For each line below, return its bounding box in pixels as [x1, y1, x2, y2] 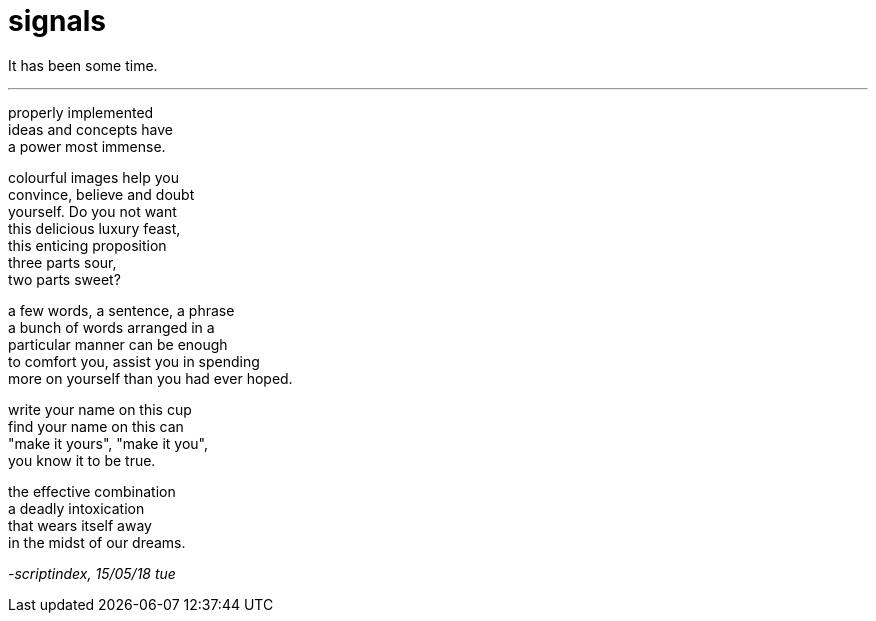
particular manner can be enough [8, 335, 228, 353]
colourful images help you [8, 168, 179, 186]
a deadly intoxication [8, 499, 145, 517]
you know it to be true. [8, 451, 156, 469]
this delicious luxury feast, [8, 219, 181, 237]
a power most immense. [8, 137, 166, 155]
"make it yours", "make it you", [8, 434, 208, 452]
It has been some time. [8, 56, 158, 74]
